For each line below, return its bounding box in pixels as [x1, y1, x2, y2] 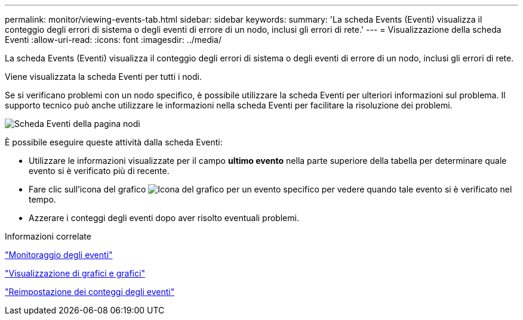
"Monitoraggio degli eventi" [5, 250, 113, 260]
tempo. [29, 194, 56, 204]
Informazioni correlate [5, 231, 91, 241]
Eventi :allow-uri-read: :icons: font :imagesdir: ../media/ [5, 35, 222, 45]
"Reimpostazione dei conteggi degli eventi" [5, 287, 175, 297]
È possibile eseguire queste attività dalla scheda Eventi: [5, 137, 223, 147]
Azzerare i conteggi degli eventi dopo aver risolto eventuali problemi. [29, 213, 299, 223]
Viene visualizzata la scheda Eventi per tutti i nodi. [5, 72, 202, 82]
